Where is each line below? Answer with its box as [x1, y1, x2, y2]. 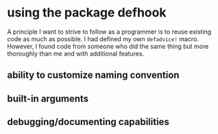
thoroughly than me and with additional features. [7, 49, 145, 58]
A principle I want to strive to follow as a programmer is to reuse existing [7, 27, 212, 36]
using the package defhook [7, 5, 167, 21]
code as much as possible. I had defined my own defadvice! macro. [7, 34, 199, 43]
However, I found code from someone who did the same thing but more [7, 42, 209, 50]
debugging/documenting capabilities [7, 116, 170, 128]
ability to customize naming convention [7, 69, 180, 81]
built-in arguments [7, 93, 89, 104]
